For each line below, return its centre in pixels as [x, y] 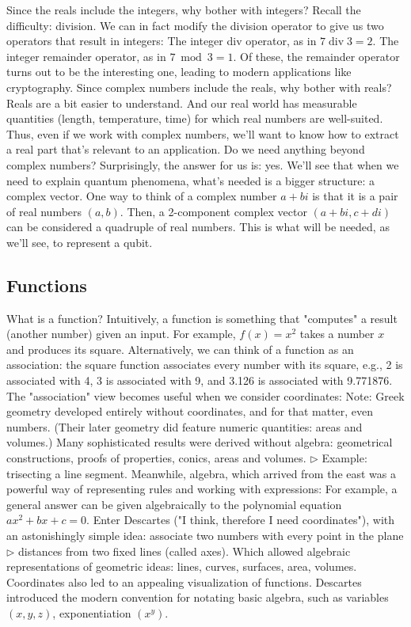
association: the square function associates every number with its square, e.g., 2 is [205, 365]
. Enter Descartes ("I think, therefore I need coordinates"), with [240, 520]
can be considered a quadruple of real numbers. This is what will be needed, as [198, 227]
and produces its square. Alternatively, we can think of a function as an [180, 349]
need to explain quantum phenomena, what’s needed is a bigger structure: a [191, 180]
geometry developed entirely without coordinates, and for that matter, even [190, 411]
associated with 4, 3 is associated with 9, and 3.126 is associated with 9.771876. [200, 380]
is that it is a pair [355, 196]
